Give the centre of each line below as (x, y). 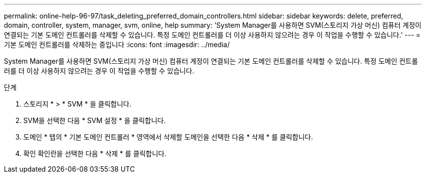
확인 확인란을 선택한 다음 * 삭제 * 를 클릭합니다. (95, 153)
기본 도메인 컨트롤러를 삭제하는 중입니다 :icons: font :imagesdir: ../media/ (117, 44)
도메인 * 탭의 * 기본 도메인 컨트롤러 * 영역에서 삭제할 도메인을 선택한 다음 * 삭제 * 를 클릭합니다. (168, 137)
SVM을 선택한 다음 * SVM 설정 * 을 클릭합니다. (95, 120)
